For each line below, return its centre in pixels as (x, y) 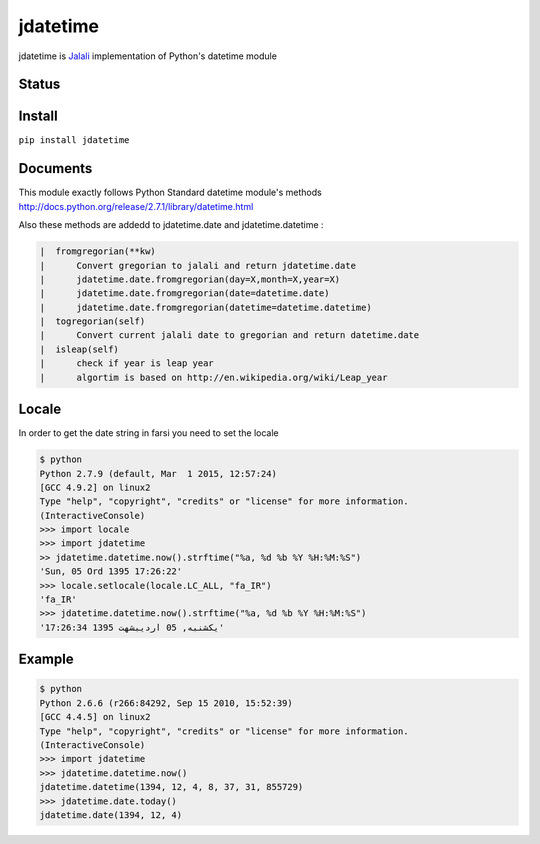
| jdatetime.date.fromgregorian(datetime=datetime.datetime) (205, 307)
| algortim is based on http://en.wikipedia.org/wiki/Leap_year (213, 377)
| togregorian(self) (92, 321)
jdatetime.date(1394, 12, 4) (111, 814)
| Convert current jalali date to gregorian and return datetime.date (229, 335)
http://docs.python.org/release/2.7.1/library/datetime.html (136, 206)
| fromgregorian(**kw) (98, 251)
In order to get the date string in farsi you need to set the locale (148, 433)
